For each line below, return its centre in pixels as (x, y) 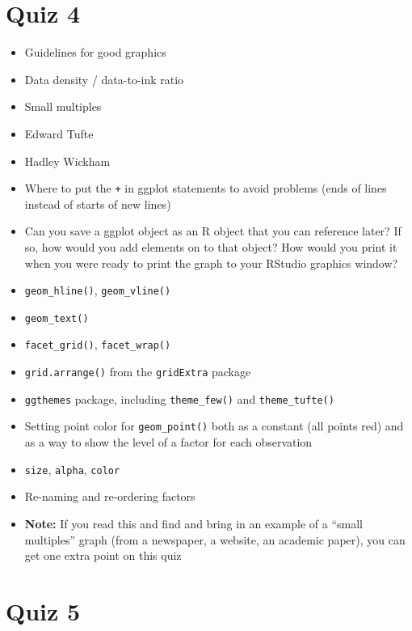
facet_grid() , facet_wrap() (98, 344)
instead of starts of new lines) (98, 203)
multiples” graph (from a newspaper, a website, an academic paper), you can (215, 539)
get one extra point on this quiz (103, 555)
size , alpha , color (72, 469)
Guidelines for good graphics (95, 52)
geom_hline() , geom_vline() (98, 290)
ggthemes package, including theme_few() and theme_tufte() (179, 398)
